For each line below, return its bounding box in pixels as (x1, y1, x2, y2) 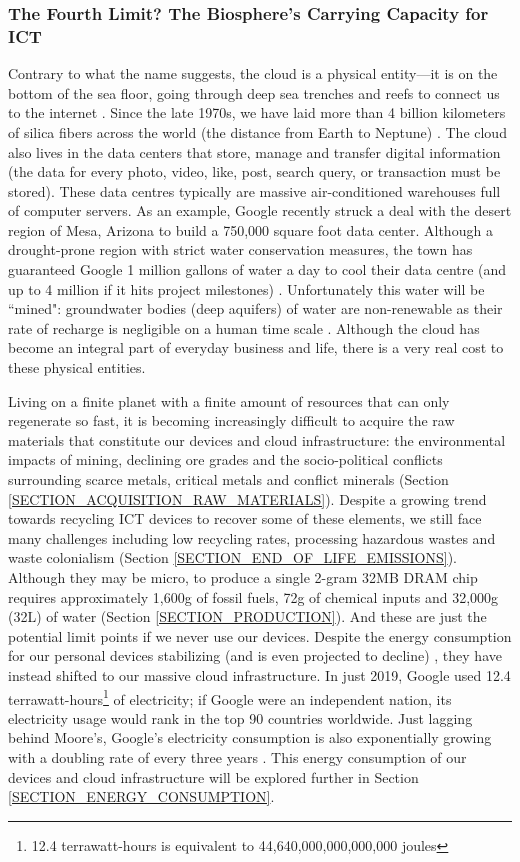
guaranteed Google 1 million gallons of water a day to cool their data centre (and (8, 259, 507, 280)
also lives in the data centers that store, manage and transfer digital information (8, 141, 501, 162)
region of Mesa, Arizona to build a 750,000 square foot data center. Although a (8, 219, 493, 240)
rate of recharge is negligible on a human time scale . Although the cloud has (8, 317, 480, 338)
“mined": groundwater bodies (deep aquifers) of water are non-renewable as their (8, 298, 503, 319)
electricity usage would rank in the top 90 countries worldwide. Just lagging (8, 707, 473, 728)
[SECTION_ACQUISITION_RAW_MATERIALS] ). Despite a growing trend (8, 488, 487, 509)
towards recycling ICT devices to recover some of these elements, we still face (8, 508, 482, 529)
